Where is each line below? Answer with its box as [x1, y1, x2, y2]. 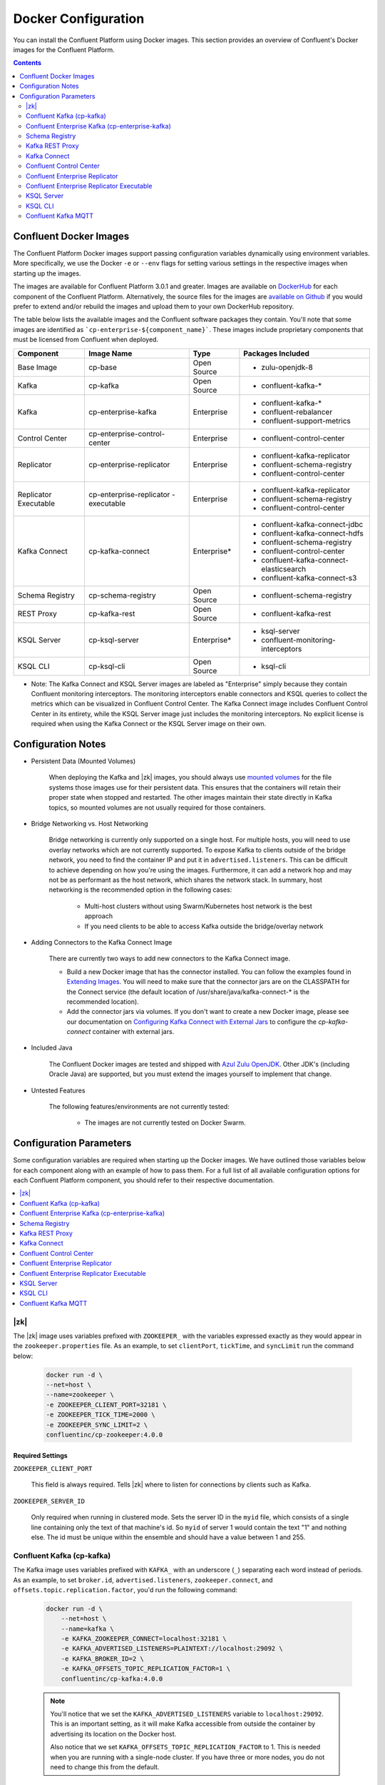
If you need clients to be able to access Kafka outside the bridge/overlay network [84, 922, 324, 930]
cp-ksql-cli [88, 661, 125, 671]
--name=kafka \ [61, 1624, 114, 1633]
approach [84, 912, 113, 920]
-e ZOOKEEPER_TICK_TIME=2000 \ [46, 1411, 156, 1419]
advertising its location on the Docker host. [50, 1729, 177, 1738]
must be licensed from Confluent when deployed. [13, 336, 159, 344]
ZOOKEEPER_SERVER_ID [13, 1497, 86, 1505]
